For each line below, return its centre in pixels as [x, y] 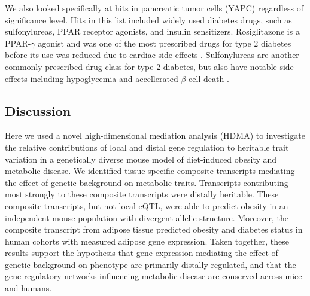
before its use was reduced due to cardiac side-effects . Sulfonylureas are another [152, 55]
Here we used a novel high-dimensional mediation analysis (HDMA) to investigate [155, 135]
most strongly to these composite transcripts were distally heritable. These [142, 194]
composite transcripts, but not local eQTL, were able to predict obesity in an [147, 205]
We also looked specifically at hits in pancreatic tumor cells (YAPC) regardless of [154, 8]
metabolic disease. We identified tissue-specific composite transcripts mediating [150, 171]
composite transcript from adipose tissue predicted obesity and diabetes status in [154, 229]
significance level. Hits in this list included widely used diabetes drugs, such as [148, 19]
